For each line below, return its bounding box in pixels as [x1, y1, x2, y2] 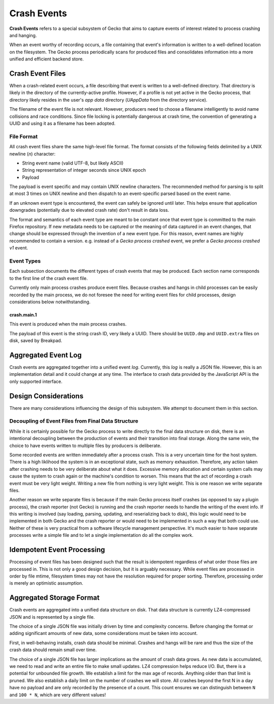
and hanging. [9, 32, 37, 38]
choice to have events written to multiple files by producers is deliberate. [9, 442, 162, 449]
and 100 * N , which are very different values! [9, 691, 106, 698]
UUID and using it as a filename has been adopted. [9, 120, 116, 126]
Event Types [9, 257, 41, 264]
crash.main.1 [9, 311, 37, 317]
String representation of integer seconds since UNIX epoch [22, 167, 146, 173]
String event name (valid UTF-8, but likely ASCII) [22, 160, 124, 166]
